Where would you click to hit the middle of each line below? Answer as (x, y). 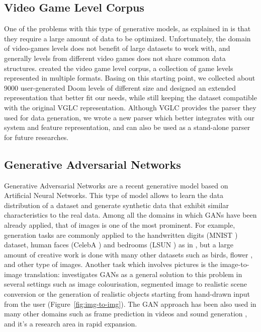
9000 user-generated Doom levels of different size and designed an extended (120, 87)
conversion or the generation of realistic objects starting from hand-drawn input (127, 294)
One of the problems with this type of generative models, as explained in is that (127, 28)
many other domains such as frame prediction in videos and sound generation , (126, 314)
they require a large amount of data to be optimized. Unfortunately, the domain (127, 38)
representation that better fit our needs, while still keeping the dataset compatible (130, 97)
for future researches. (36, 137)
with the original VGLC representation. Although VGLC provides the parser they (130, 107)
